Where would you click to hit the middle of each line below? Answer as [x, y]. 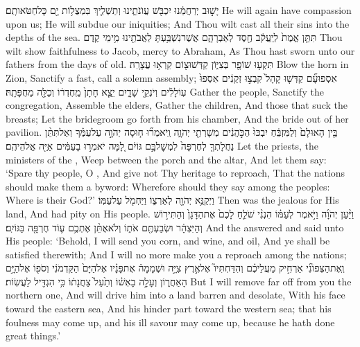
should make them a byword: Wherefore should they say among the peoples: [168, 186]
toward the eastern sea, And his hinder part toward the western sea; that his [169, 309]
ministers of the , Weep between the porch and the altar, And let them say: [166, 159]
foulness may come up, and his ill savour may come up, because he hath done [170, 322]
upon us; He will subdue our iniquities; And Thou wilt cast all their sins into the [178, 23]
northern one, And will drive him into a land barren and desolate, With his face [175, 295]
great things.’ [33, 336]
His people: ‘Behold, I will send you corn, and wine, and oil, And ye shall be [168, 241]
